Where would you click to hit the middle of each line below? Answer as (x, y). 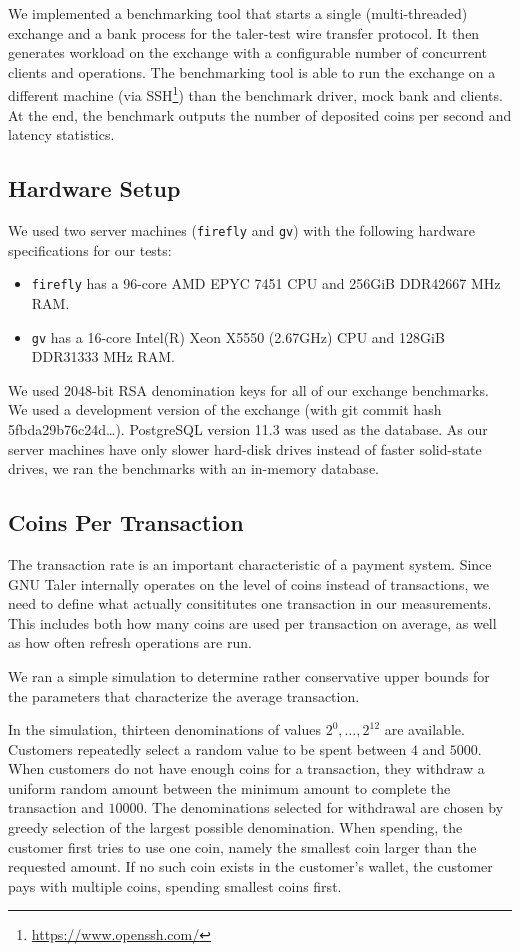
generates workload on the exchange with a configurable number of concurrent (248, 52)
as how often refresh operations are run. (130, 642)
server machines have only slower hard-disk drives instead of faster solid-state (245, 448)
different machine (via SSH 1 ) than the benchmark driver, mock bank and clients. (255, 94)
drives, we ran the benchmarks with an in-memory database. (193, 468)
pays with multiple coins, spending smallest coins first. (175, 885)
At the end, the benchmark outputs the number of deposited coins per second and (260, 114)
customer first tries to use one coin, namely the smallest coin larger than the (242, 846)
